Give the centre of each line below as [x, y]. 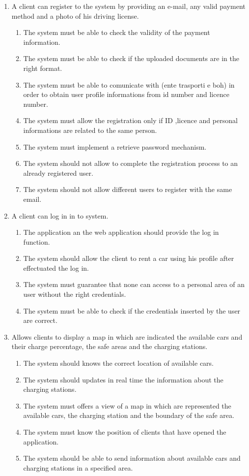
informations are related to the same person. [90, 130]
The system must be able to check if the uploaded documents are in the [131, 58]
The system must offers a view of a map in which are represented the [127, 405]
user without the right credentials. [75, 294]
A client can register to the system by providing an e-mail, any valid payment [128, 6]
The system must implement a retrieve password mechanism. [115, 146]
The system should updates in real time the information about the [123, 379]
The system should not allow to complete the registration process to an [131, 163]
